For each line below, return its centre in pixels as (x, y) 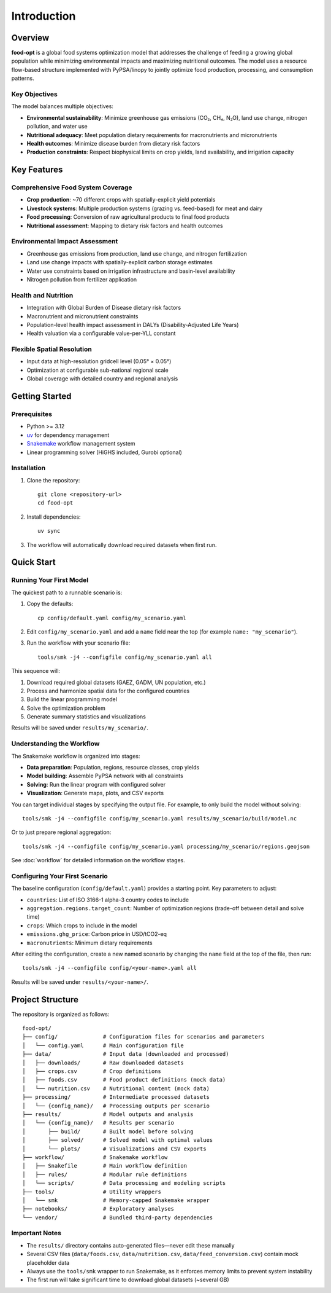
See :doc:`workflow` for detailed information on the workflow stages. (98, 860)
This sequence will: (36, 671)
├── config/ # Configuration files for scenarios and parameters (143, 1037)
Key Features (37, 170)
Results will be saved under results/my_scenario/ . (80, 728)
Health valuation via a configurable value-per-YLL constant (101, 333)
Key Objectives (34, 94)
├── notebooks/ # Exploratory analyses (98, 1209)
